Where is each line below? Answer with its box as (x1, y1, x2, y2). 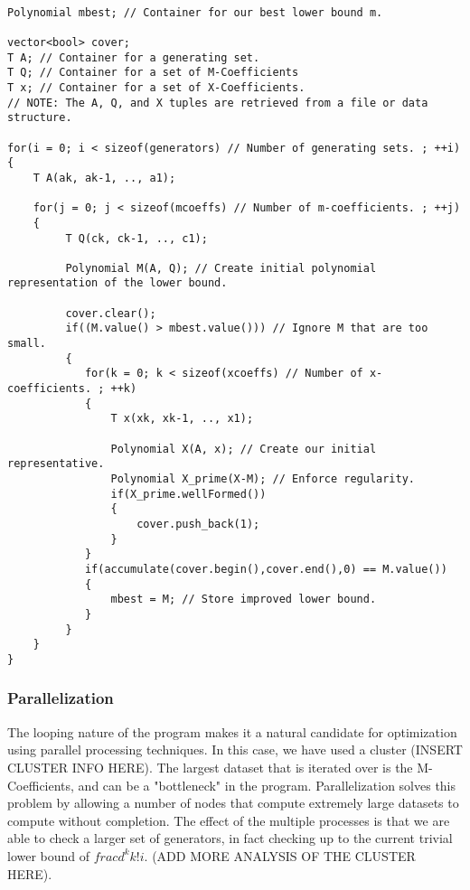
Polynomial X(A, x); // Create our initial (110, 442, 377, 455)
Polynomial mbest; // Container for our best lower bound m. (7, 5, 383, 19)
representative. (7, 457, 105, 471)
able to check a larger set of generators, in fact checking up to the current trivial (7, 829, 453, 848)
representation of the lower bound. (7, 276, 228, 290)
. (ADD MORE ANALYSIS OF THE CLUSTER (144, 846, 416, 865)
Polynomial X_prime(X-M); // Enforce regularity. (110, 473, 416, 485)
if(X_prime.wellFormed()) (110, 487, 267, 501)
